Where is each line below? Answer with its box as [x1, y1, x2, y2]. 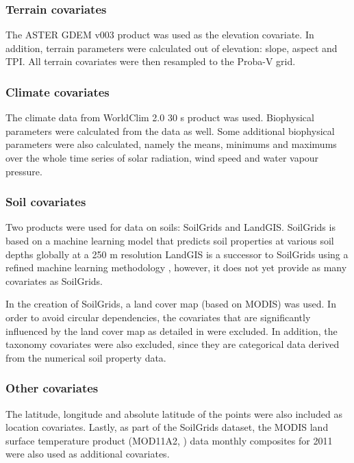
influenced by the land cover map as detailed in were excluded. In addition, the [5, 323, 338, 338]
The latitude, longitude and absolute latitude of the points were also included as [5, 406, 342, 421]
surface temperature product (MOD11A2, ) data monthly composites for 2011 [5, 433, 333, 447]
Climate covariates [5, 83, 110, 100]
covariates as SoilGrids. [5, 273, 103, 288]
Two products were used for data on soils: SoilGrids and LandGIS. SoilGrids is [5, 220, 336, 234]
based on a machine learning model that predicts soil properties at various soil [5, 234, 334, 247]
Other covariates [5, 379, 99, 397]
